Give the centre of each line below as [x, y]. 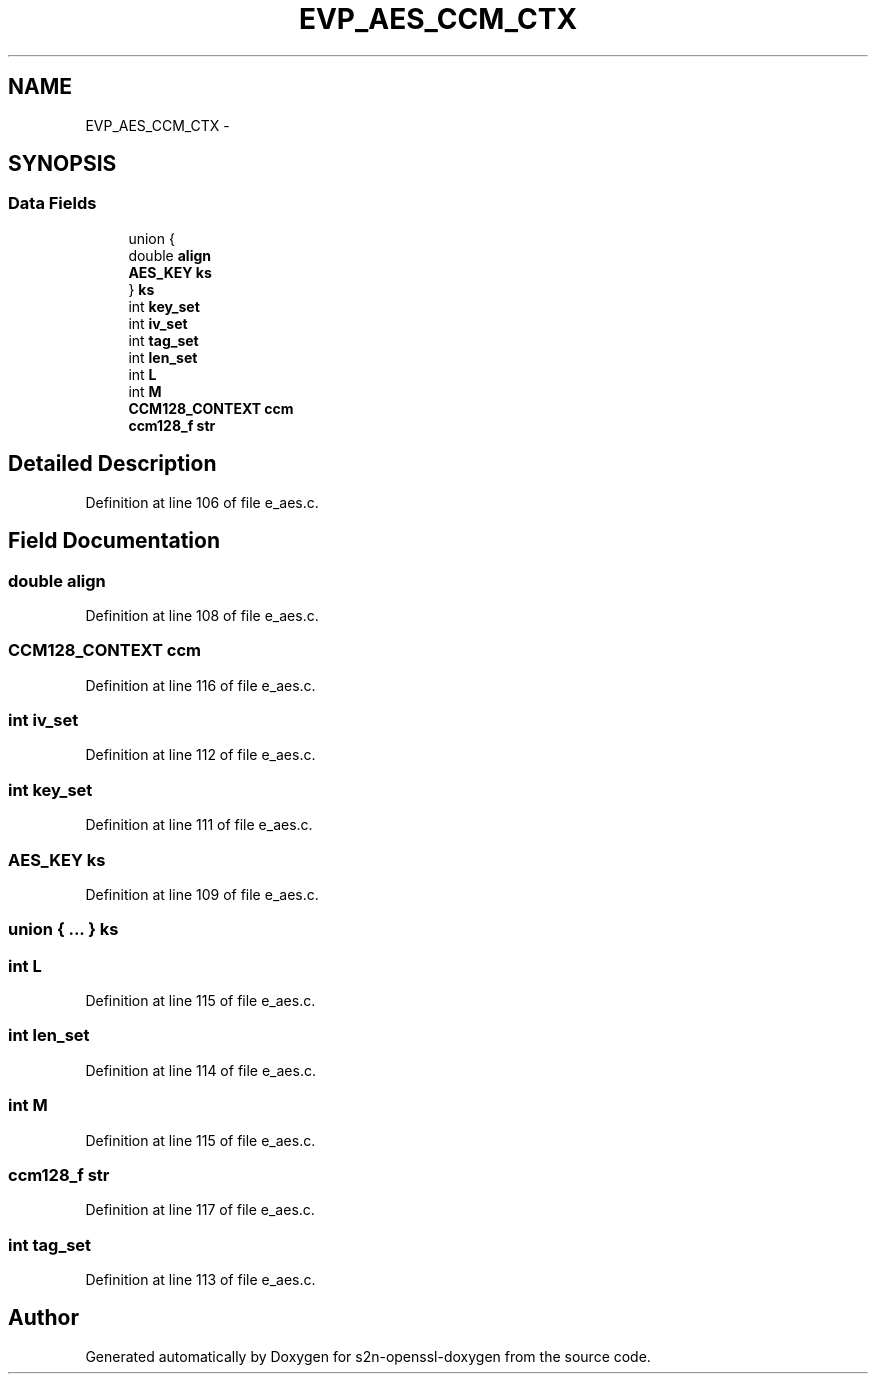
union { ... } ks [63, 929]
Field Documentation [114, 541]
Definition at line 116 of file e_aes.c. [200, 685]
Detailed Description [112, 464]
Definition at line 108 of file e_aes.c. [202, 615]
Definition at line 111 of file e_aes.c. [199, 825]
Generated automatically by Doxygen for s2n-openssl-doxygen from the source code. [368, 1356]
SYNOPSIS [62, 164]
